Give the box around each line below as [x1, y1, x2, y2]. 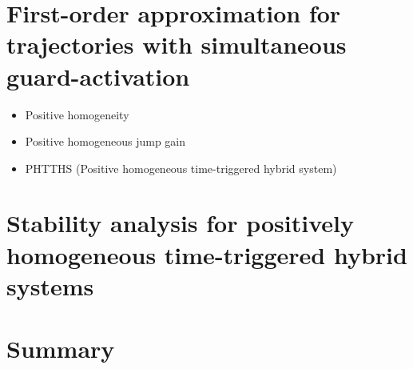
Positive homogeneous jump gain [25, 133, 186, 150]
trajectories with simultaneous [6, 28, 347, 61]
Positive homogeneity [25, 106, 129, 122]
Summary [6, 332, 115, 365]
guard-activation [6, 59, 190, 92]
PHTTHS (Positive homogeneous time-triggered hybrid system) [25, 159, 337, 176]
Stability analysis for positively [6, 207, 354, 239]
